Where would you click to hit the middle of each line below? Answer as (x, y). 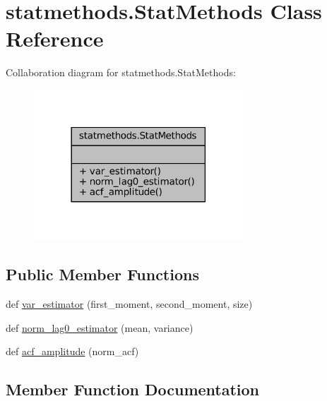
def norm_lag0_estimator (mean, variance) (100, 327)
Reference (55, 38)
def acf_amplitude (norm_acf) (72, 351)
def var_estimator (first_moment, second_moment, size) (129, 304)
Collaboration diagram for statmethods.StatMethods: (121, 72)
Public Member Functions (102, 274)
